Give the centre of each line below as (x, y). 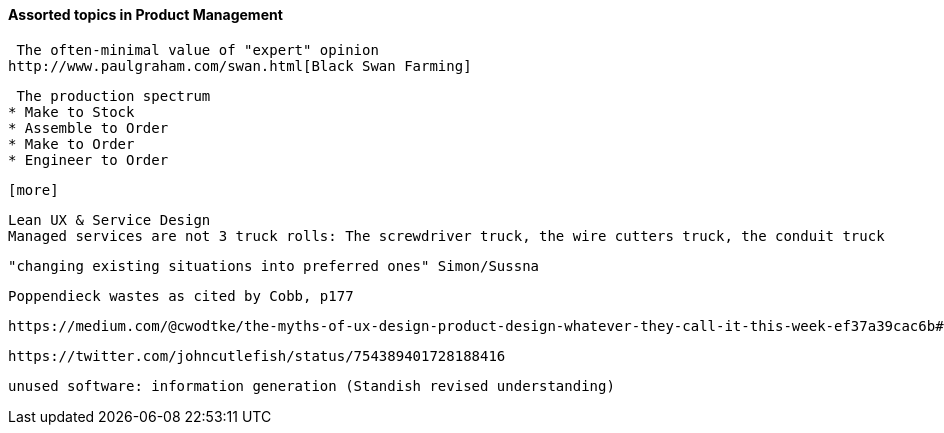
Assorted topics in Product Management (145, 14)
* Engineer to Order (88, 159)
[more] (33, 189)
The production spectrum (113, 95)
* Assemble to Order (88, 127)
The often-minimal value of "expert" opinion (197, 49)
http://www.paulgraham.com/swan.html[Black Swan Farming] (240, 65)
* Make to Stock (71, 111)
